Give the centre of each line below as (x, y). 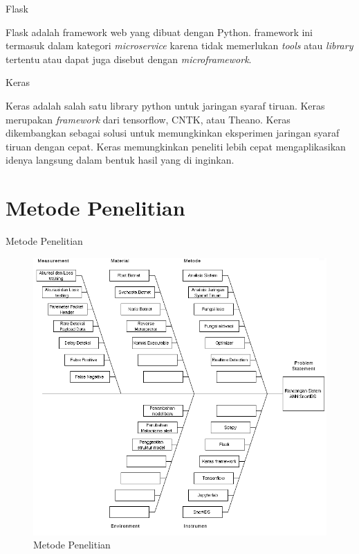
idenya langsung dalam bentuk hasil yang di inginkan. (120, 160)
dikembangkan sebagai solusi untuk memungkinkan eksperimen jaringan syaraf (173, 133)
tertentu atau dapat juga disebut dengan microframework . (129, 59)
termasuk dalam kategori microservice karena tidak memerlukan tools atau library (179, 45)
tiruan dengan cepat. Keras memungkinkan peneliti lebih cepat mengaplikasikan (176, 146)
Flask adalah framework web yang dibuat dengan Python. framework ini (159, 32)
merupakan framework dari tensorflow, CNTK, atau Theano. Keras (148, 119)
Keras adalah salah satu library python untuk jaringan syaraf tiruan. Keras (165, 105)
